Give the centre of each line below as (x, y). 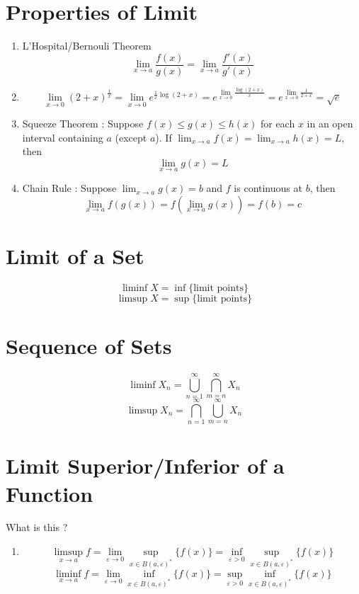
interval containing (63, 137)
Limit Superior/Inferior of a (145, 466)
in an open (330, 124)
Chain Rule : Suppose (69, 188)
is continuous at (268, 188)
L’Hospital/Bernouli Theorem (87, 46)
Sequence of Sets (89, 345)
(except (131, 137)
